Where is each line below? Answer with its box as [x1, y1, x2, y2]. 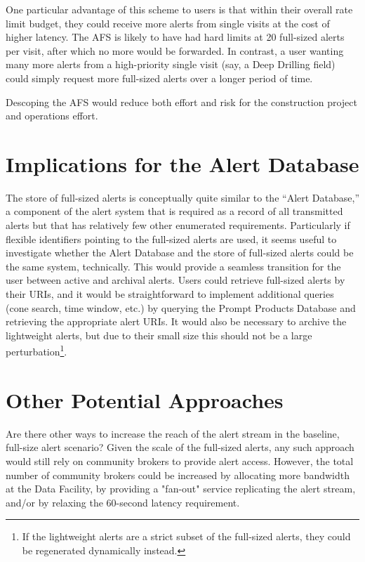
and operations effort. [6, 108, 98, 123]
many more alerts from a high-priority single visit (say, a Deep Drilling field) [6, 57, 336, 72]
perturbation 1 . [6, 342, 67, 359]
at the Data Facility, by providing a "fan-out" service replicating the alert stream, [6, 481, 356, 496]
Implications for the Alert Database [6, 149, 359, 178]
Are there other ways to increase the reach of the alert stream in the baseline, [6, 426, 340, 440]
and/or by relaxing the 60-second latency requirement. [6, 495, 240, 509]
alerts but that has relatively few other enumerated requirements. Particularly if [6, 218, 350, 233]
